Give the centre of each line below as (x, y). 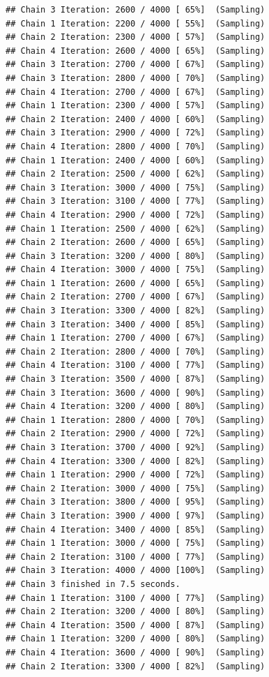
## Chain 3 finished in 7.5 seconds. (93, 584)
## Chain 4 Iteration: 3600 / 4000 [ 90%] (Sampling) (136, 652)
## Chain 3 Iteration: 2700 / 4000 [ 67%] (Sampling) (136, 65)
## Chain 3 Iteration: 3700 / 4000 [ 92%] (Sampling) (136, 447)
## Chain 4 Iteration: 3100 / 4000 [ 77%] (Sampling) (136, 365)
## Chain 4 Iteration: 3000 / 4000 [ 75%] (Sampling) (136, 270)
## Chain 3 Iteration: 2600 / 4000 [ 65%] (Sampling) (136, 10)
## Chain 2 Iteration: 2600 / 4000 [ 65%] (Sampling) (136, 243)
